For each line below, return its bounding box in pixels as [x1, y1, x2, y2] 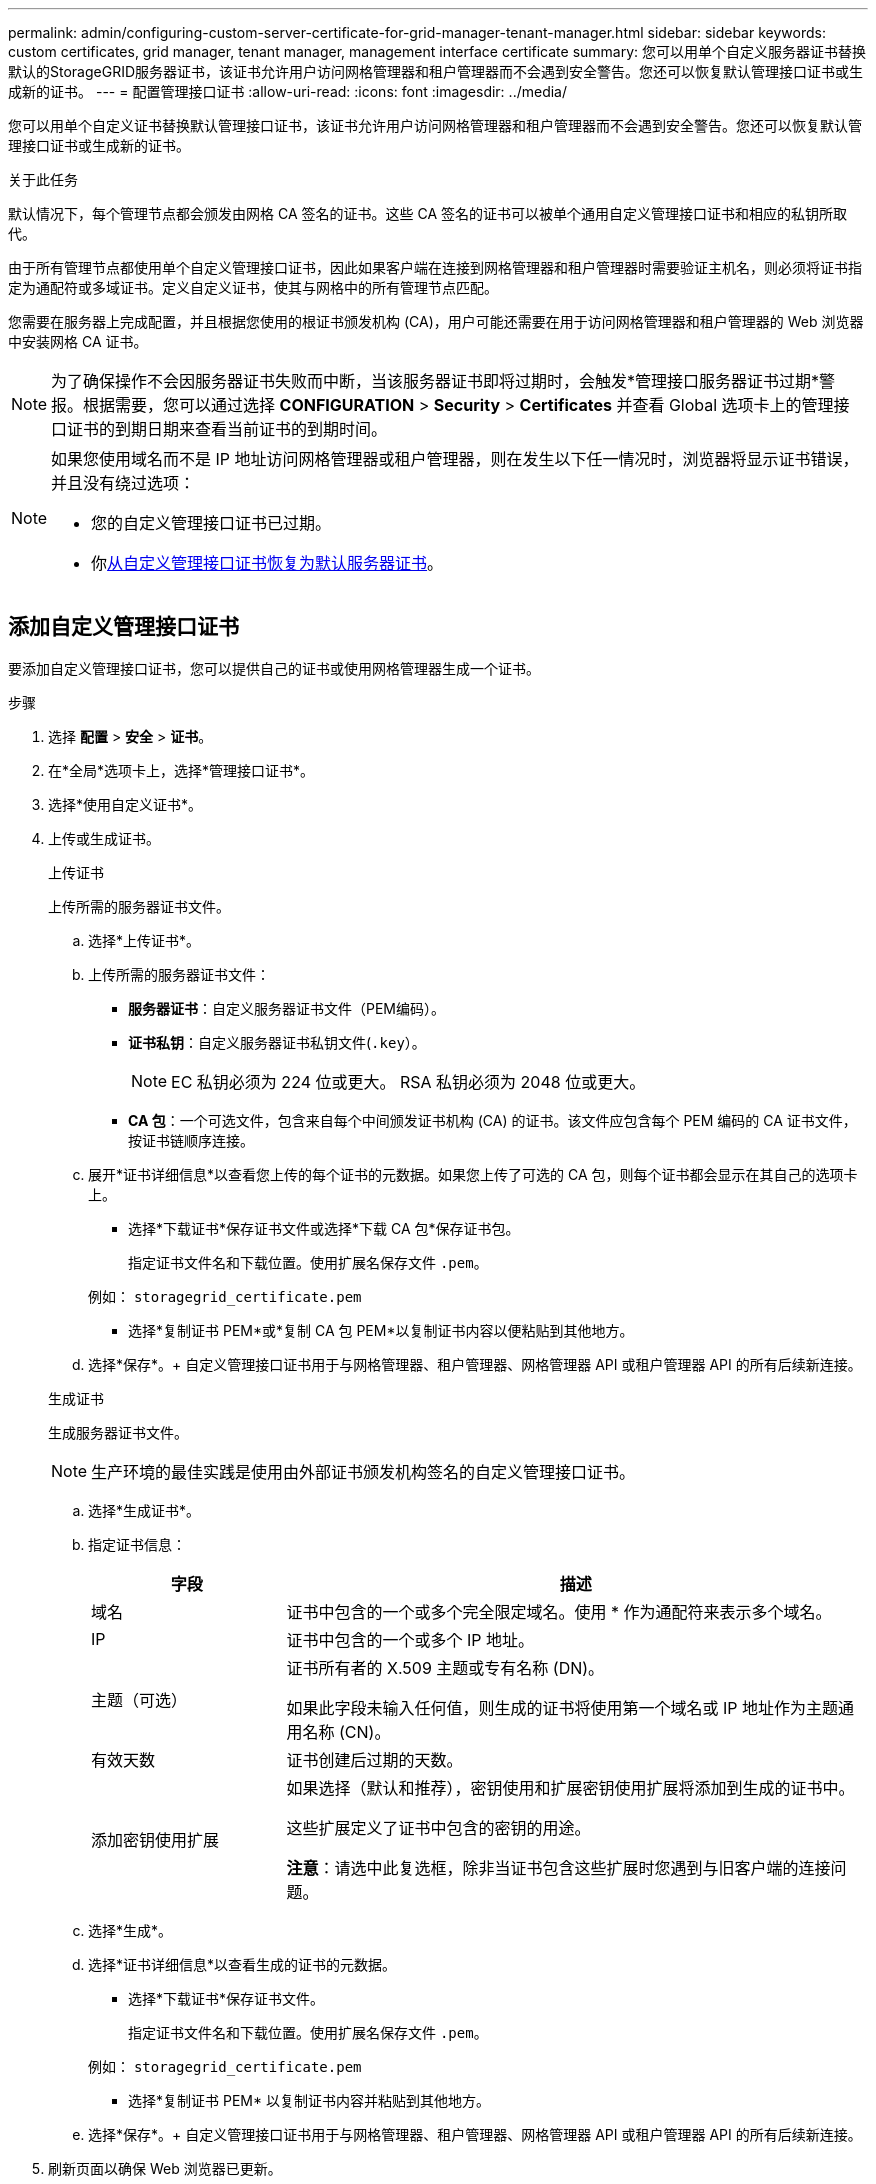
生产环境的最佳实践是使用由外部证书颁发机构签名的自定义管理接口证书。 [91, 1461, 636, 1482]
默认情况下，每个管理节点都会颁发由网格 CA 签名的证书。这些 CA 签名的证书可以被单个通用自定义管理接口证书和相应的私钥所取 [8, 205, 847, 222]
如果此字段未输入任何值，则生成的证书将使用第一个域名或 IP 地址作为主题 [286, 1697, 839, 1718]
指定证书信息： [88, 1535, 186, 1553]
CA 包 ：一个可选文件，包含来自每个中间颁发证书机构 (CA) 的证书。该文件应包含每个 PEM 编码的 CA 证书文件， [128, 1111, 857, 1129]
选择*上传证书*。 [88, 931, 201, 949]
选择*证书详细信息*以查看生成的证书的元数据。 [88, 1955, 397, 1973]
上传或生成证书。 [48, 829, 160, 847]
